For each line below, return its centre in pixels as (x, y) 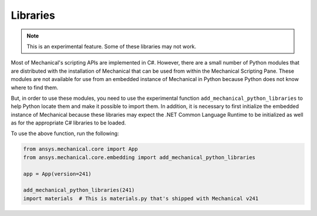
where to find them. (35, 87)
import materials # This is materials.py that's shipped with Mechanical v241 (141, 198)
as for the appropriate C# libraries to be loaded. (68, 123)
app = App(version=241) (58, 174)
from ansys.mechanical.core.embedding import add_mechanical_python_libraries (139, 157)
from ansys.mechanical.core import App (80, 149)
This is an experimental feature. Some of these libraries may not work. (112, 46)
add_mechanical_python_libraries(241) (79, 190)
